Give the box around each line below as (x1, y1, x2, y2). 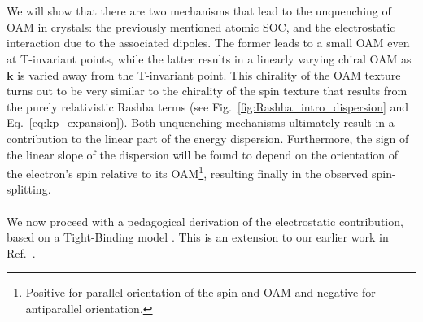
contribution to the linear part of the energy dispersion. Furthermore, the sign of (7, 129, 409, 146)
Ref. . (7, 244, 36, 261)
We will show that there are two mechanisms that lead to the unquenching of (7, 2, 391, 20)
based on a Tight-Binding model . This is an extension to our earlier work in (7, 228, 389, 246)
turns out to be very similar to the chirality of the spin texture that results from (7, 82, 408, 99)
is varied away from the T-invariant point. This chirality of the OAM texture (17, 66, 401, 83)
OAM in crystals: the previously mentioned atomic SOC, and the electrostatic (7, 18, 395, 35)
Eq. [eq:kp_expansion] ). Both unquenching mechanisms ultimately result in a (7, 114, 395, 131)
